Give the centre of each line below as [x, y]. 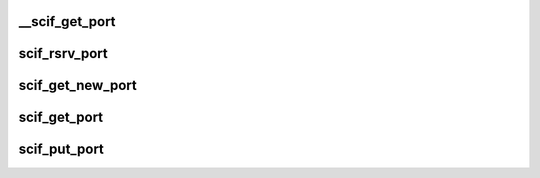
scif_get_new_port [77, 85]
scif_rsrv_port [63, 53]
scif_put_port [61, 149]
